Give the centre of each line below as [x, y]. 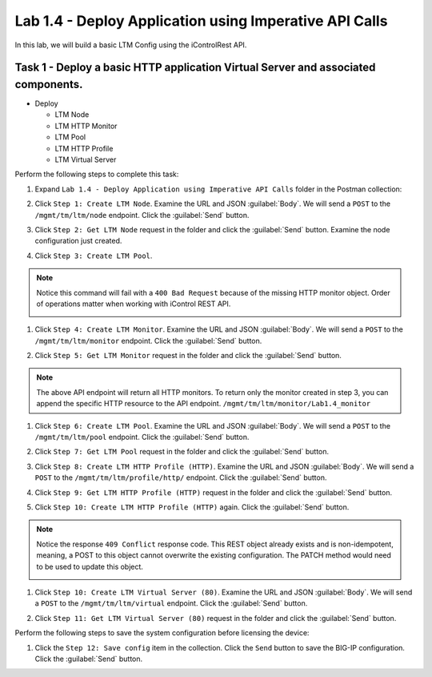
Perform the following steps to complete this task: [97, 174]
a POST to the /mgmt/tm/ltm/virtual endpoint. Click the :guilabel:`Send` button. [171, 603]
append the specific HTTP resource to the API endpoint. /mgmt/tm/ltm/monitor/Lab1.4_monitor [204, 404]
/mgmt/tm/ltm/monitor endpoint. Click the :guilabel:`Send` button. [148, 341]
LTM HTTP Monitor [86, 126]
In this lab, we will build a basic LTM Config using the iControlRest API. [131, 45]
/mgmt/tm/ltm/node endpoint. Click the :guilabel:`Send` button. [142, 215]
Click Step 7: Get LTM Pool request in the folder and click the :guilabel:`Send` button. [182, 452]
